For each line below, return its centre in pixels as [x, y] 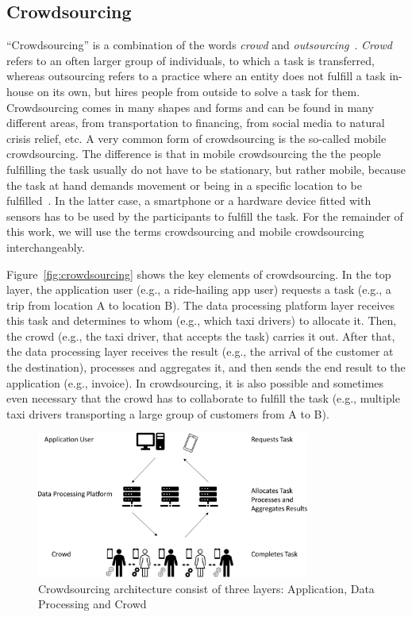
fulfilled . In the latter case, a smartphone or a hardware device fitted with [189, 201]
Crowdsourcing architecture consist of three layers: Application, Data [206, 588]
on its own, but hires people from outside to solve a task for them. [198, 91]
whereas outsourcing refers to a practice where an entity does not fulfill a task [196, 76]
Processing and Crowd [92, 604]
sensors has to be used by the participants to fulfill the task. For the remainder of [205, 216]
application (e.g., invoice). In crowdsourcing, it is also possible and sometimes [195, 382]
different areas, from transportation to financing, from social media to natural [196, 123]
